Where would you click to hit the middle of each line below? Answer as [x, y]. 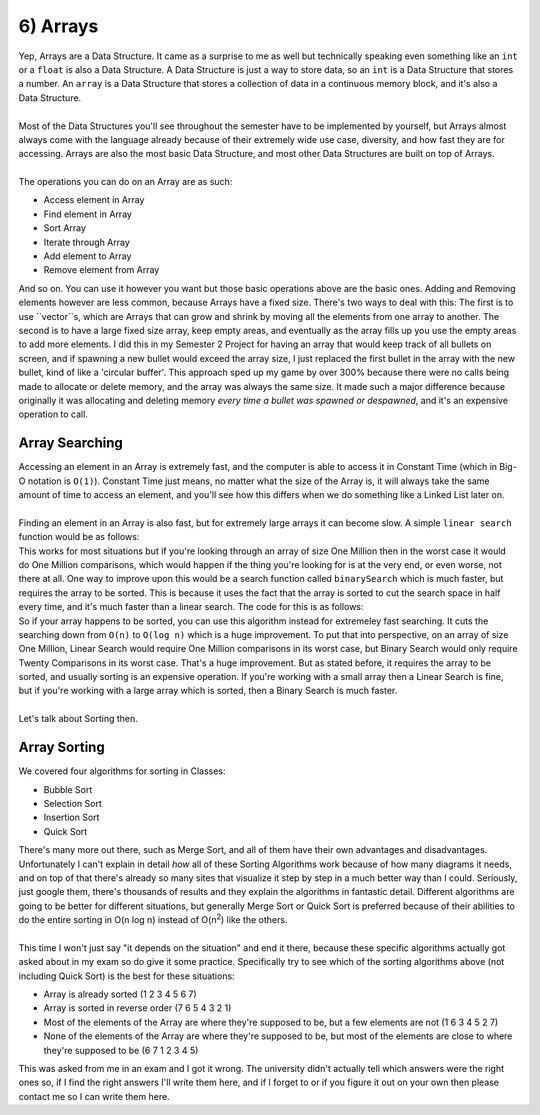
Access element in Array [94, 200]
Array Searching [71, 443]
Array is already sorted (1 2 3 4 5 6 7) [120, 994]
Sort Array [65, 228]
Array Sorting [61, 747]
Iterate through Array [86, 242]
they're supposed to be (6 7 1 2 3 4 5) [121, 1050]
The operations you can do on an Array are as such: [125, 182]
